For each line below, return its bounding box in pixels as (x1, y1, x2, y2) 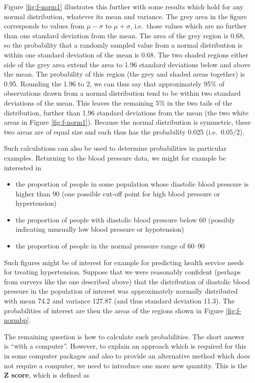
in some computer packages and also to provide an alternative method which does (4, 351, 250, 360)
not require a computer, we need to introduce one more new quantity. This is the (4, 360, 248, 370)
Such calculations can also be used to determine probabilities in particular (4, 143, 227, 153)
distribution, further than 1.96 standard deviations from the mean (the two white (4, 107, 249, 117)
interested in (4, 162, 41, 172)
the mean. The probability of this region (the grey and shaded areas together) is (4, 69, 245, 79)
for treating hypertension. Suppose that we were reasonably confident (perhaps (4, 267, 241, 277)
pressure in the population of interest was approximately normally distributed (4, 286, 238, 296)
